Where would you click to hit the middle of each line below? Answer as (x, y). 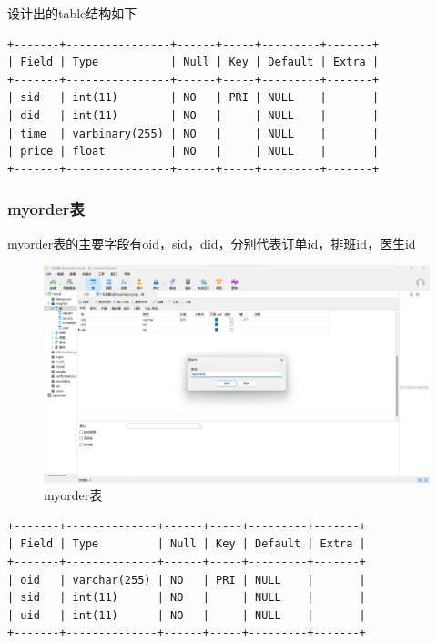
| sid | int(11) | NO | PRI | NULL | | (193, 98)
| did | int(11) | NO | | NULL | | (193, 115)
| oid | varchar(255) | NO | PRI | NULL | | (187, 580)
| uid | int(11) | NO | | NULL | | (187, 615)
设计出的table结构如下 (72, 13)
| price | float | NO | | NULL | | (193, 152)
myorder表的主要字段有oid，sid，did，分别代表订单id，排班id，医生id (212, 243)
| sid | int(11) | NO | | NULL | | (187, 598)
